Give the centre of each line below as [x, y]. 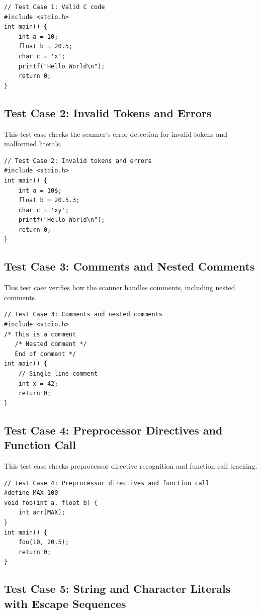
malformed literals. [33, 144]
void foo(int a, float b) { [51, 503]
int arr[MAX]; [42, 513]
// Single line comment [58, 374]
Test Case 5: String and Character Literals [117, 589]
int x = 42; [38, 383]
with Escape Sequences [65, 603]
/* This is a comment [40, 334]
